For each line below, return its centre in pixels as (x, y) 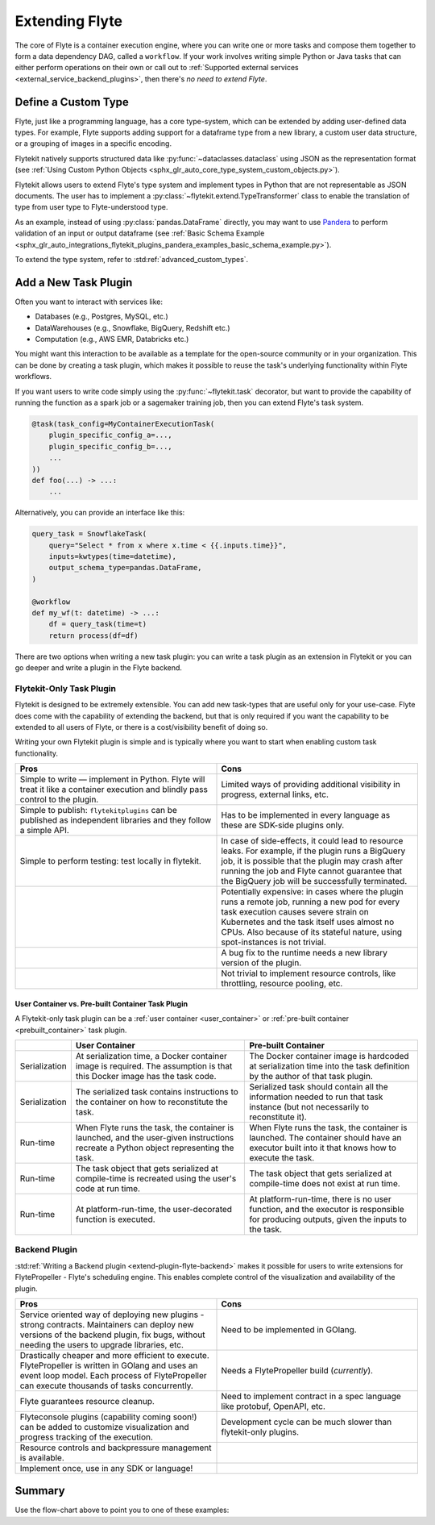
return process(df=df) (93, 635)
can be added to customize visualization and (104, 1427)
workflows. (33, 377)
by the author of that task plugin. (311, 1077)
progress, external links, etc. (275, 794)
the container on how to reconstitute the (152, 1102)
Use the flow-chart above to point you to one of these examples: (122, 1510)
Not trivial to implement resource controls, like (309, 973)
